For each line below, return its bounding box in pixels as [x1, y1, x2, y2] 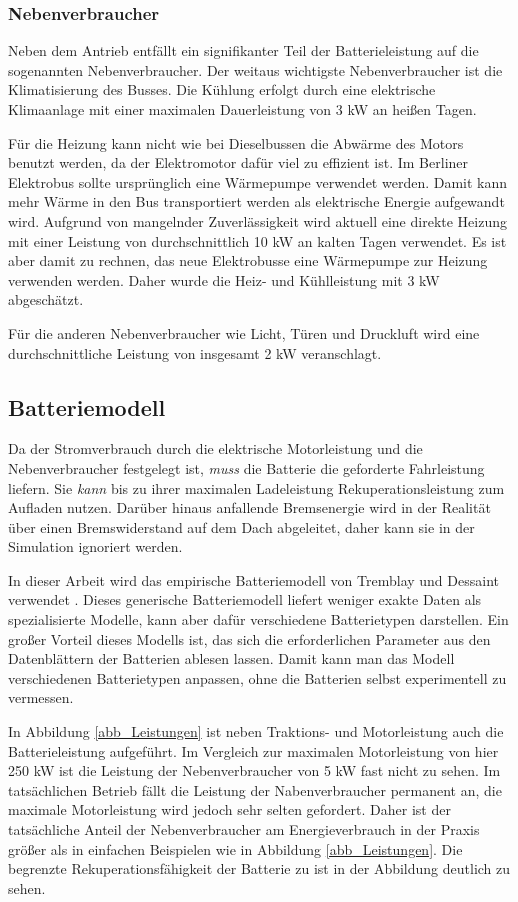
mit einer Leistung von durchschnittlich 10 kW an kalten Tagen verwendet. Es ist [8, 230, 507, 251]
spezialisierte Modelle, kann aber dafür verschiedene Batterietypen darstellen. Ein [8, 609, 509, 630]
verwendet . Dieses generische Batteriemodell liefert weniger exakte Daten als [8, 589, 482, 610]
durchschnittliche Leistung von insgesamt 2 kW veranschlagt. [8, 342, 382, 363]
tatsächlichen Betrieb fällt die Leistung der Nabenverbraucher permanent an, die [8, 779, 502, 800]
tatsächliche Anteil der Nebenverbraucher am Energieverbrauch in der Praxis [8, 819, 480, 840]
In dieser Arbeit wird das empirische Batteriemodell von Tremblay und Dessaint [8, 569, 499, 590]
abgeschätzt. [8, 289, 84, 310]
